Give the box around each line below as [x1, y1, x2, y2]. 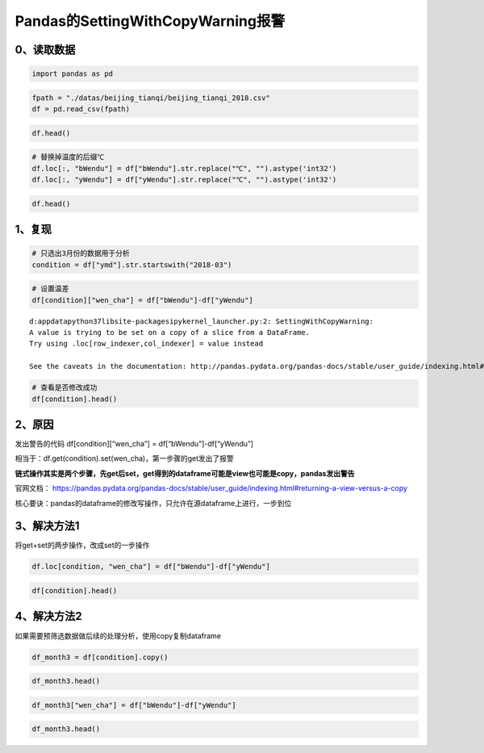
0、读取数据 [15, 43, 76, 56]
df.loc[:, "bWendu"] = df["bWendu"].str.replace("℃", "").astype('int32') [31, 164, 337, 173]
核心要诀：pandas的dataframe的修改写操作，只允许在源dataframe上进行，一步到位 [15, 498, 292, 508]
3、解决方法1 [15, 519, 80, 533]
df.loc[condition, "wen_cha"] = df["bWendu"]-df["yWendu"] [31, 562, 270, 571]
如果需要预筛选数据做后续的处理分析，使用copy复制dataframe [15, 630, 222, 641]
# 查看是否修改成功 [31, 383, 98, 392]
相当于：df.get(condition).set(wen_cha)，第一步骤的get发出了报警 [15, 454, 234, 463]
